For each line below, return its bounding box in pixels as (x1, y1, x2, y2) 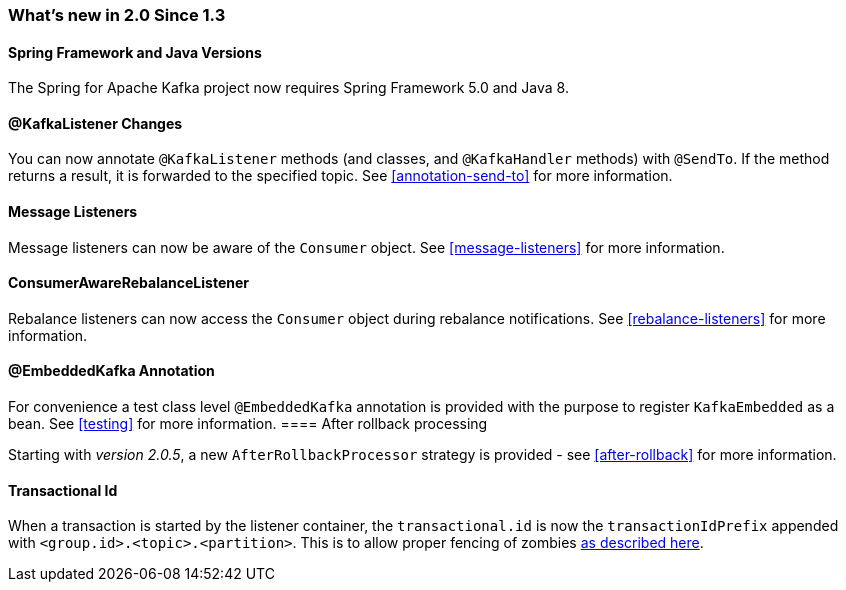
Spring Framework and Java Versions (8, 43, 262, 61)
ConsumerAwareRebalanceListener (8, 274, 249, 292)
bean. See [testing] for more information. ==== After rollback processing (8, 415, 488, 433)
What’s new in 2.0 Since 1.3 (8, 5, 226, 25)
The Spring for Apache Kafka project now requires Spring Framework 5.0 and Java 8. (8, 79, 569, 97)
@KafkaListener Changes (8, 114, 183, 132)
